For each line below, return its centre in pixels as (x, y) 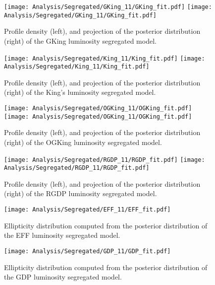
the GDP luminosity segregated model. (63, 277)
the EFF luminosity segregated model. (62, 235)
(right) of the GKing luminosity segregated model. (80, 40)
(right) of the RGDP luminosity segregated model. (81, 193)
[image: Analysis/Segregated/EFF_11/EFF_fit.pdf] (87, 210)
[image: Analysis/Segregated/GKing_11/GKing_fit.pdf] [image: (108, 7)
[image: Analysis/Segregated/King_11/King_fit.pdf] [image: (105, 58)
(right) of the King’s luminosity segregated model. (80, 92)
